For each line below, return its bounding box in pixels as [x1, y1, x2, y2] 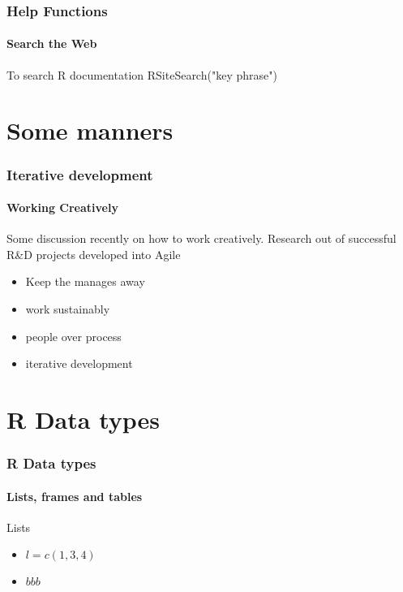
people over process [25, 327, 122, 344]
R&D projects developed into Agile [6, 245, 181, 262]
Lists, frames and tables [6, 487, 143, 504]
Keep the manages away [25, 273, 145, 290]
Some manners [6, 114, 174, 147]
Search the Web [6, 35, 97, 52]
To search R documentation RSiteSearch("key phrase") [6, 66, 277, 83]
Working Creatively [6, 199, 118, 216]
